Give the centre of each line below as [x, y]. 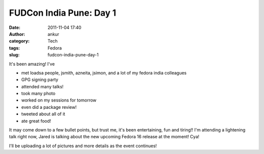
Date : [15, 27]
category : [19, 41]
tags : [14, 48]
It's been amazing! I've [32, 64]
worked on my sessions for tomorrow [59, 100]
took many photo [38, 94]
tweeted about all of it [43, 114]
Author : [17, 34]
